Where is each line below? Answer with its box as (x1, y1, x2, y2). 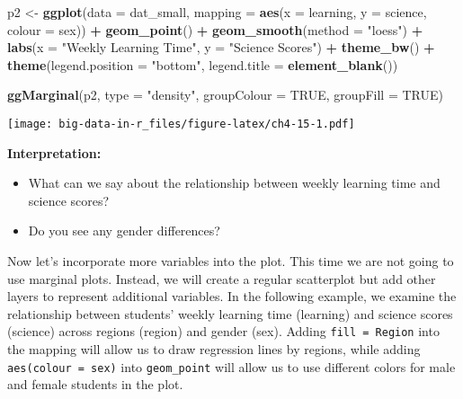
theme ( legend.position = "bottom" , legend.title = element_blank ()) (7, 55, 398, 74)
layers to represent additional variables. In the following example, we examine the (7, 287, 457, 306)
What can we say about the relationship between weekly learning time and (28, 173, 441, 192)
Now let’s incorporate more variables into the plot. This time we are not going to (7, 252, 454, 270)
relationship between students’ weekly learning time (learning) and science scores (7, 304, 453, 323)
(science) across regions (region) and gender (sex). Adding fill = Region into (7, 322, 440, 341)
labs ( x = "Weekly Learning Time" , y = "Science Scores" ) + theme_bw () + (7, 38, 435, 57)
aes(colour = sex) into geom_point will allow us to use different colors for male (7, 357, 456, 376)
